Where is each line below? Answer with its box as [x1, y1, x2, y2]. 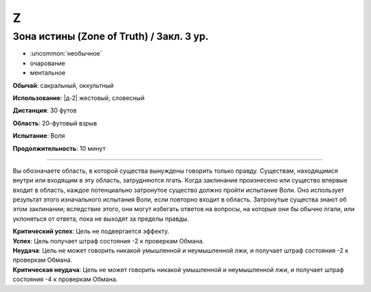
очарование [30, 59, 65, 67]
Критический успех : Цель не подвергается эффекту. [12, 227, 170, 236]
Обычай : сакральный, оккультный [12, 81, 114, 89]
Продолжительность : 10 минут [12, 144, 106, 152]
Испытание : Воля [12, 132, 65, 140]
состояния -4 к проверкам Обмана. [12, 275, 118, 284]
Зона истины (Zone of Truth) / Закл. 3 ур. [12, 30, 209, 42]
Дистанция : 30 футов [12, 106, 77, 114]
